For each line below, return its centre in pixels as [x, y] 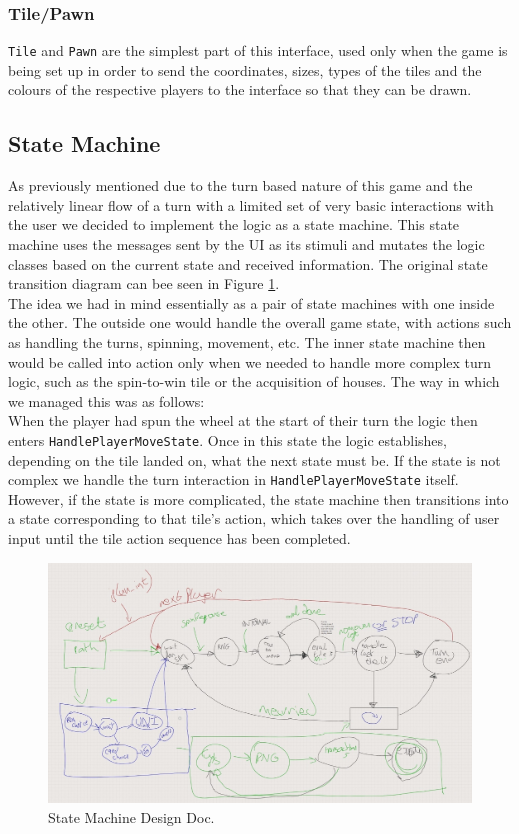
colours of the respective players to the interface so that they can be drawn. [240, 89]
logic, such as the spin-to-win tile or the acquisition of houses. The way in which [254, 381]
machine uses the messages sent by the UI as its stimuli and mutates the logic [246, 244]
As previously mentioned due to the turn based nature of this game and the [240, 185]
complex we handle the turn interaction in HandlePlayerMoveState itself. [233, 479]
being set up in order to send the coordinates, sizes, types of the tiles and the [245, 69]
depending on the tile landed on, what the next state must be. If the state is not [254, 459]
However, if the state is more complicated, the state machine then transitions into [258, 498]
